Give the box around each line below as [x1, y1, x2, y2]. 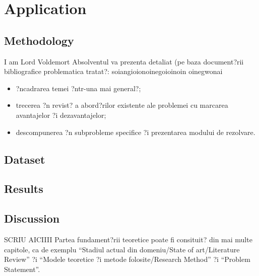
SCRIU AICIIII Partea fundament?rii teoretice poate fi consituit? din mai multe [4, 234, 252, 244]
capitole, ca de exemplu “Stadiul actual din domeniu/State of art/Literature [4, 244, 240, 254]
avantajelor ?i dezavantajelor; [16, 109, 106, 120]
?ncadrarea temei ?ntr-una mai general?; [16, 83, 141, 93]
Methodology [4, 32, 74, 48]
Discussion [4, 211, 60, 226]
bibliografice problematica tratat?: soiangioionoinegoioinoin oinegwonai [4, 66, 223, 77]
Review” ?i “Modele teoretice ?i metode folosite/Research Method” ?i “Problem [4, 254, 250, 264]
